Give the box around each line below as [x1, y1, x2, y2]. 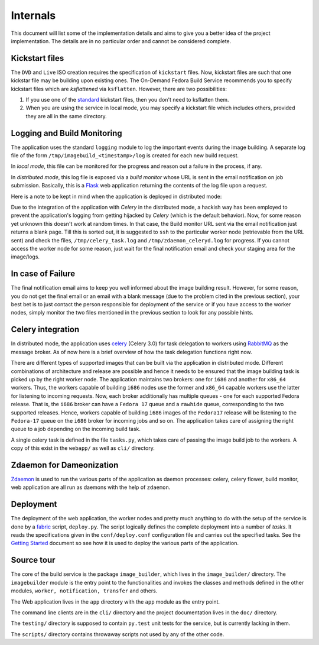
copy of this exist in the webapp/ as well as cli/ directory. [11, 445, 155, 452]
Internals [11, 9, 56, 22]
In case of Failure [11, 269, 76, 279]
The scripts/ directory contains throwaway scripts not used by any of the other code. [11, 630, 224, 638]
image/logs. [11, 253, 40, 260]
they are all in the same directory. [25, 112, 108, 119]
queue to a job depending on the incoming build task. [11, 426, 141, 433]
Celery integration [11, 325, 80, 335]
